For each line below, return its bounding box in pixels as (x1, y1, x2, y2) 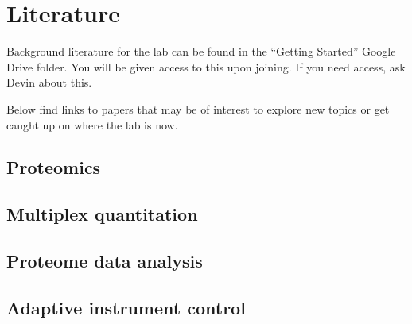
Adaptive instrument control (6, 295, 246, 319)
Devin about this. (6, 74, 92, 91)
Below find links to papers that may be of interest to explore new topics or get (6, 100, 390, 117)
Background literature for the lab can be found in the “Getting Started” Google (6, 43, 396, 60)
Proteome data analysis (6, 249, 203, 273)
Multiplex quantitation (6, 202, 198, 226)
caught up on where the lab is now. (6, 116, 178, 133)
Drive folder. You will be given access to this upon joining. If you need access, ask (6, 58, 406, 75)
